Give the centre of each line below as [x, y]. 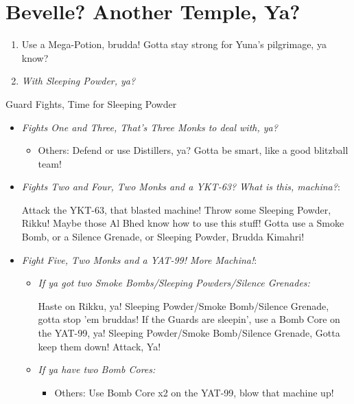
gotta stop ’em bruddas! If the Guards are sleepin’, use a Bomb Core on [189, 319]
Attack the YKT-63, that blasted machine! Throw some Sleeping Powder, [176, 209]
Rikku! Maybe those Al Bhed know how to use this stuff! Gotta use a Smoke [183, 223]
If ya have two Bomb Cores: [97, 369]
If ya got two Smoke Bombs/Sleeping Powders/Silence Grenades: [174, 283]
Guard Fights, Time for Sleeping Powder [91, 103]
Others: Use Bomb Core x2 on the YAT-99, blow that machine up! [194, 392]
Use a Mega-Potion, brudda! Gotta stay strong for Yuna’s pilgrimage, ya [174, 44]
